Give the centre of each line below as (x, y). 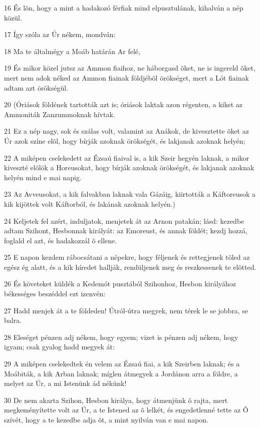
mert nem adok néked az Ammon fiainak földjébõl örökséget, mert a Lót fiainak (126, 77)
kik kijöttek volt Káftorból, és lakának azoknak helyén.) (90, 203)
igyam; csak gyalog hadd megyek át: (59, 347)
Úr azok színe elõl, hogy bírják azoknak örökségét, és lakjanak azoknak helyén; (125, 140)
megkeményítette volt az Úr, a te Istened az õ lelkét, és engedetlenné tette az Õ (126, 410)
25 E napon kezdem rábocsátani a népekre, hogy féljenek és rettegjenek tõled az (127, 257)
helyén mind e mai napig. (43, 177)
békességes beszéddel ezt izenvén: (55, 294)
